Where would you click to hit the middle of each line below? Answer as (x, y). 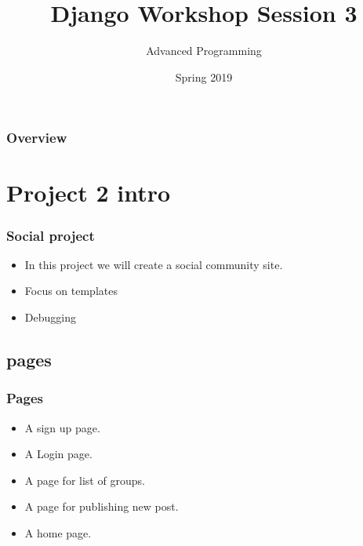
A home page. (58, 532)
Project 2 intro (89, 193)
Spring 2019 (204, 76)
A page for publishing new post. (102, 506)
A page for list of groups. (85, 480)
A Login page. (58, 454)
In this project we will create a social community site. (154, 264)
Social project (51, 235)
